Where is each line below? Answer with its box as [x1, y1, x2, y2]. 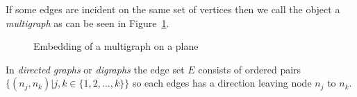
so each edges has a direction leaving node [132, 76, 312, 90]
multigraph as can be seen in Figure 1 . [6, 15, 169, 30]
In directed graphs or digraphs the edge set [6, 62, 185, 76]
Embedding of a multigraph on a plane [33, 39, 199, 53]
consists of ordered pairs [198, 62, 301, 76]
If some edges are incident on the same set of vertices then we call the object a [6, 2, 340, 16]
